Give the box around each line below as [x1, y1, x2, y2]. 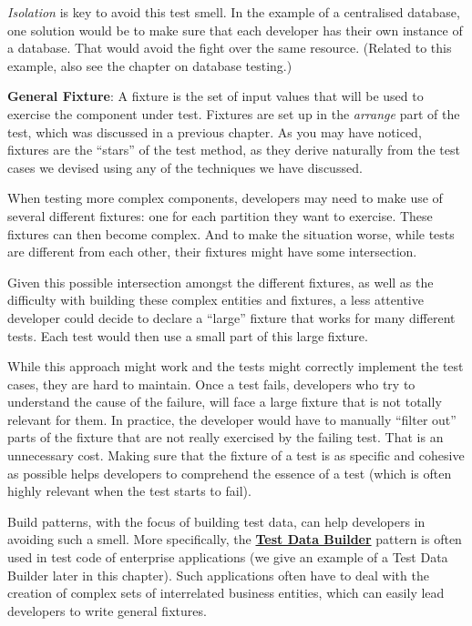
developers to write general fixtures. [7, 601, 207, 620]
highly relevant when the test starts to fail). [7, 481, 251, 500]
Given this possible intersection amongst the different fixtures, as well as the [7, 272, 434, 291]
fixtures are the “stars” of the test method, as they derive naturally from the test [7, 140, 460, 159]
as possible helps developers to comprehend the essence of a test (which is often [7, 463, 452, 482]
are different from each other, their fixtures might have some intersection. [7, 242, 417, 261]
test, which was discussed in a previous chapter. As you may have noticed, [7, 122, 422, 141]
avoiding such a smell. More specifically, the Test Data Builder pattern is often [7, 530, 462, 549]
